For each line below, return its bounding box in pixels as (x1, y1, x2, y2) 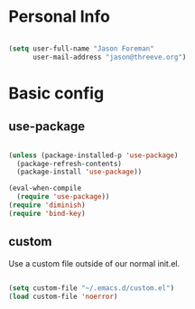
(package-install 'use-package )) (16, 167, 143, 177)
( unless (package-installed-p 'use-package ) (8, 151, 179, 160)
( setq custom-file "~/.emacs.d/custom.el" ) (8, 283, 175, 293)
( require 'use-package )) (16, 192, 110, 201)
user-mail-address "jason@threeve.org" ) (32, 52, 187, 61)
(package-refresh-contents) (16, 159, 123, 168)
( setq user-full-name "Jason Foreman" (8, 43, 154, 53)
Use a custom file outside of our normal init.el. (8, 257, 181, 268)
